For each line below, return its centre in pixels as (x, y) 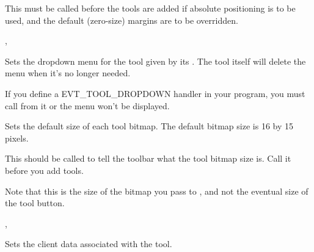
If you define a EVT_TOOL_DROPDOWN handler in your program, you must (155, 93)
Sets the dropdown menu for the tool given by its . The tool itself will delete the (155, 61)
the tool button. (35, 203)
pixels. (17, 138)
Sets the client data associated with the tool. (89, 244)
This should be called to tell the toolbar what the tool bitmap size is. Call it (148, 158)
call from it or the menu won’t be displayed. (87, 105)
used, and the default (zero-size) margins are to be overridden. (122, 20)
